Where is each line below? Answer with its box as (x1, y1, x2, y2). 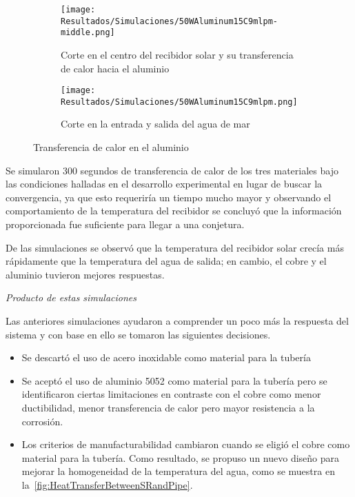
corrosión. (21, 414, 63, 428)
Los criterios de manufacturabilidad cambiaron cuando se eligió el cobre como (21, 437, 350, 452)
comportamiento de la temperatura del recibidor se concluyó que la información (6, 203, 342, 218)
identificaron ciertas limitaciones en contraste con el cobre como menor (21, 387, 321, 401)
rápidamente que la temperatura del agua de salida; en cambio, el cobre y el (6, 254, 327, 268)
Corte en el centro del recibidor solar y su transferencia (61, 47, 294, 61)
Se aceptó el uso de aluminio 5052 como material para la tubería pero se (21, 373, 327, 387)
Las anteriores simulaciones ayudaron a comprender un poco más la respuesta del (6, 314, 349, 327)
